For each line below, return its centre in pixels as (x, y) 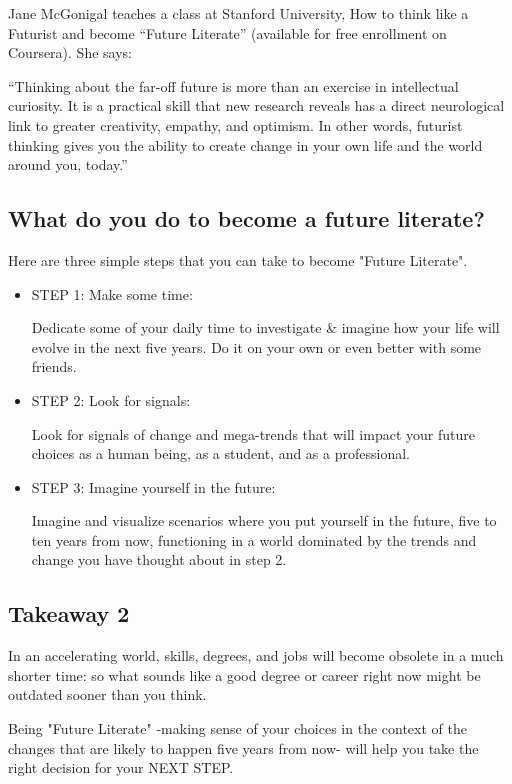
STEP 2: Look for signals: (111, 399)
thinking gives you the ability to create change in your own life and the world (245, 144)
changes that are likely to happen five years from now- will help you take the (243, 747)
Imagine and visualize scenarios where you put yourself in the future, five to (264, 520)
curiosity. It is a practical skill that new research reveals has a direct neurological (256, 105)
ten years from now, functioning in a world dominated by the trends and (254, 539)
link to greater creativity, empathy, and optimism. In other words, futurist (235, 124)
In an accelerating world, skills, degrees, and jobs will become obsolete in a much (256, 655)
